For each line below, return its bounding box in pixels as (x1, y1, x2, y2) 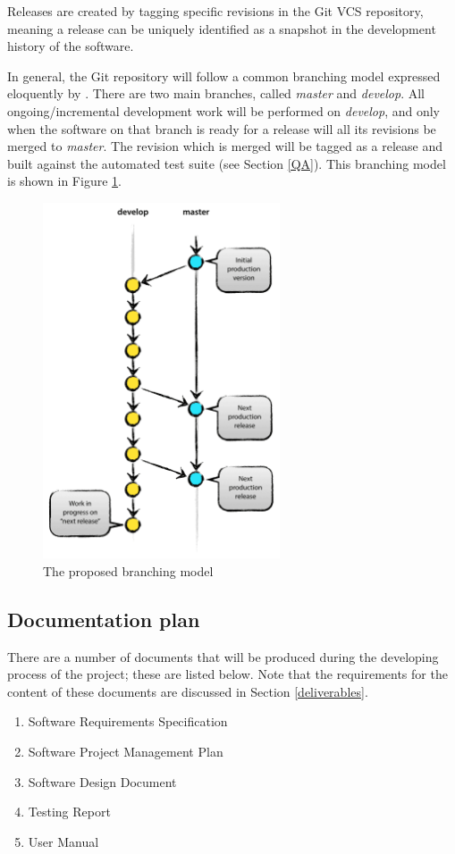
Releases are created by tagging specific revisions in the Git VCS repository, (7, 2, 424, 20)
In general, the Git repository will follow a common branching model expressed (7, 66, 441, 85)
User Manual (28, 832, 99, 850)
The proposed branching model (43, 561, 214, 580)
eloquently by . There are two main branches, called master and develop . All (7, 84, 426, 103)
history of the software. (7, 37, 134, 55)
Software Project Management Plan (28, 742, 223, 761)
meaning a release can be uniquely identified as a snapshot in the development (7, 19, 436, 38)
